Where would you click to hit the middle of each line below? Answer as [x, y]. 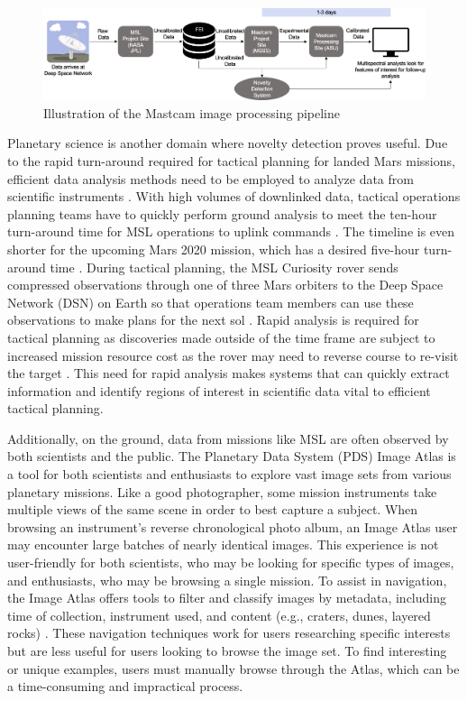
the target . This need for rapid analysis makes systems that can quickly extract [229, 373]
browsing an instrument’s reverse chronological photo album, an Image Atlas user [233, 526]
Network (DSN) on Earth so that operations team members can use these [211, 302]
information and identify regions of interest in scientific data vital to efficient [219, 390]
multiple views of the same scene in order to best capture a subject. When [213, 509]
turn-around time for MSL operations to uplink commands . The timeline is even [231, 231]
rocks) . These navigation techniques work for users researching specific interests [229, 633]
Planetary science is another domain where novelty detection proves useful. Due [228, 143]
